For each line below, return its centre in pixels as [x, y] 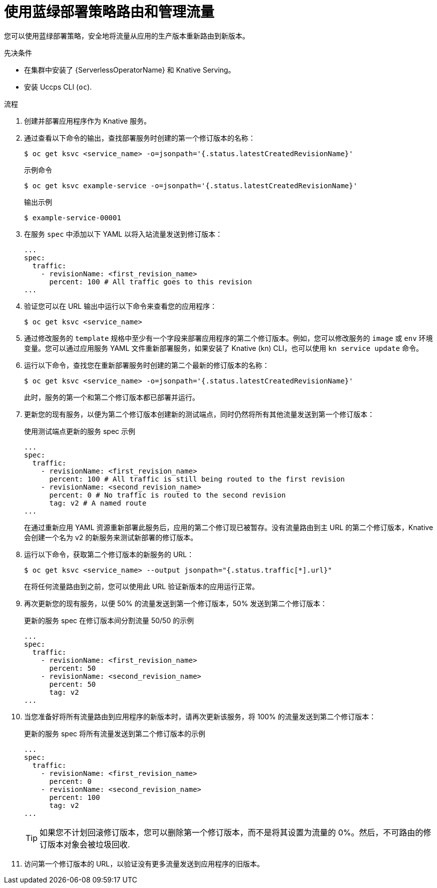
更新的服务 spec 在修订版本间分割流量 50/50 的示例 [109, 620]
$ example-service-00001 [73, 217]
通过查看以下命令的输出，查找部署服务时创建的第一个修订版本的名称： [140, 138]
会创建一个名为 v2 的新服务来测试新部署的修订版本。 [111, 537]
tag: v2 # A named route [98, 503]
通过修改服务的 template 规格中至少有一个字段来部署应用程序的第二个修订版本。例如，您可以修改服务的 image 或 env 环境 [229, 338]
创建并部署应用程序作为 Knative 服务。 [88, 121]
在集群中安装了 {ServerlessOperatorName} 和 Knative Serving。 [130, 70]
